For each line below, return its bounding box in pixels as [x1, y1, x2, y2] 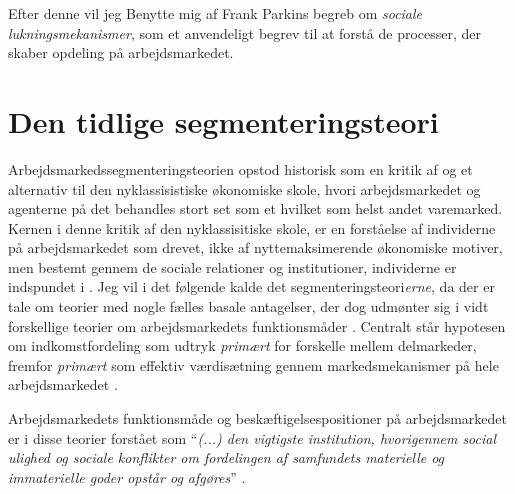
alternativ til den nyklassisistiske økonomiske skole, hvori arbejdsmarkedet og [8, 178, 481, 199]
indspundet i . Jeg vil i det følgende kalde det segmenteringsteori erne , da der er [8, 276, 495, 297]
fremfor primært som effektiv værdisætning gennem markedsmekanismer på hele [8, 354, 499, 375]
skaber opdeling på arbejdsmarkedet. [8, 42, 234, 63]
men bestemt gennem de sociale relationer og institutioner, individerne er [8, 256, 457, 277]
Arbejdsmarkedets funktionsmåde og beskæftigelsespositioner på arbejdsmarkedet [8, 408, 507, 429]
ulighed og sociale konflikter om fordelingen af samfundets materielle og [8, 447, 445, 468]
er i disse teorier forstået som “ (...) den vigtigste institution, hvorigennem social [8, 427, 497, 448]
